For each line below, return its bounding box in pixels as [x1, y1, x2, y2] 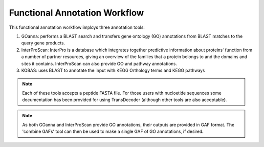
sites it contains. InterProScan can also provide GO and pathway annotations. [21, 61, 177, 66]
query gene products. [21, 40, 66, 46]
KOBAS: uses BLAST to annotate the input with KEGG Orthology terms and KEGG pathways [21, 67, 205, 73]
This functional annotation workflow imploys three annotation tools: [9, 24, 145, 30]
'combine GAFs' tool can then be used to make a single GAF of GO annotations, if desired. [22, 128, 204, 134]
